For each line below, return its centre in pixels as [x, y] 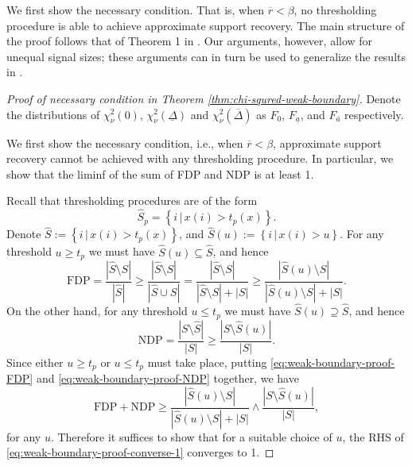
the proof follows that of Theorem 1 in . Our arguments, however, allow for [190, 41]
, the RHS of [373, 436]
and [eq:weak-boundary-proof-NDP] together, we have [167, 378]
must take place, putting [207, 362]
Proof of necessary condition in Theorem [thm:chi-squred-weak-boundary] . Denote [204, 98]
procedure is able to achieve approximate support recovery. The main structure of [206, 25]
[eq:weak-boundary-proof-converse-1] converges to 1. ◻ [140, 452]
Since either [35, 362]
